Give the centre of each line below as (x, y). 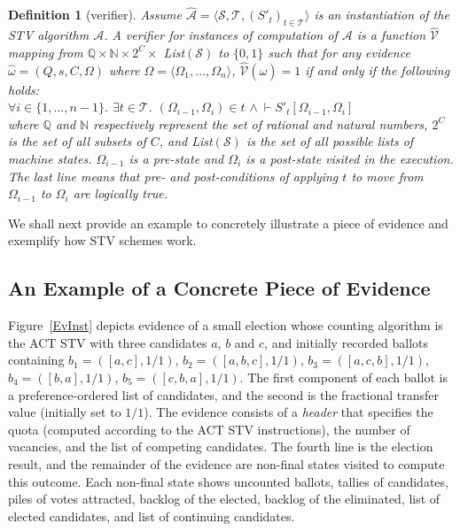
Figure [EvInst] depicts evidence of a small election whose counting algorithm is (226, 325)
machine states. (50, 159)
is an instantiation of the (382, 15)
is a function (391, 35)
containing (36, 360)
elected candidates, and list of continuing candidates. (152, 516)
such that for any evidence (339, 52)
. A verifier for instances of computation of (221, 35)
